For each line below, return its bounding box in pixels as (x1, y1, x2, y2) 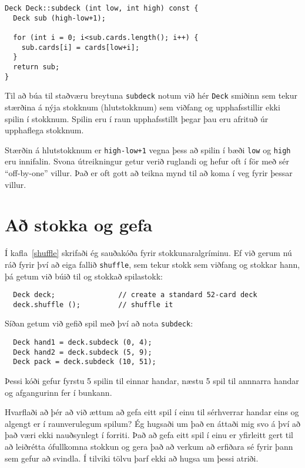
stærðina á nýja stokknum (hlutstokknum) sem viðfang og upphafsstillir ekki (5, 100, 280, 113)
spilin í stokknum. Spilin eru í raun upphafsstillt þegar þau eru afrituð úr (5, 112, 269, 124)
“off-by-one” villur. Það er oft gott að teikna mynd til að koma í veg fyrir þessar (5, 166, 293, 179)
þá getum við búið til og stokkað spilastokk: (5, 270, 163, 282)
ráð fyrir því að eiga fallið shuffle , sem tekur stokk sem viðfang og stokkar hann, (5, 258, 300, 270)
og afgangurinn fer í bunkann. (5, 386, 112, 398)
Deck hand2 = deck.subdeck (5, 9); (13, 348, 152, 356)
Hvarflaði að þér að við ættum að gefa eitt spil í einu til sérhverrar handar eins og (5, 406, 299, 418)
